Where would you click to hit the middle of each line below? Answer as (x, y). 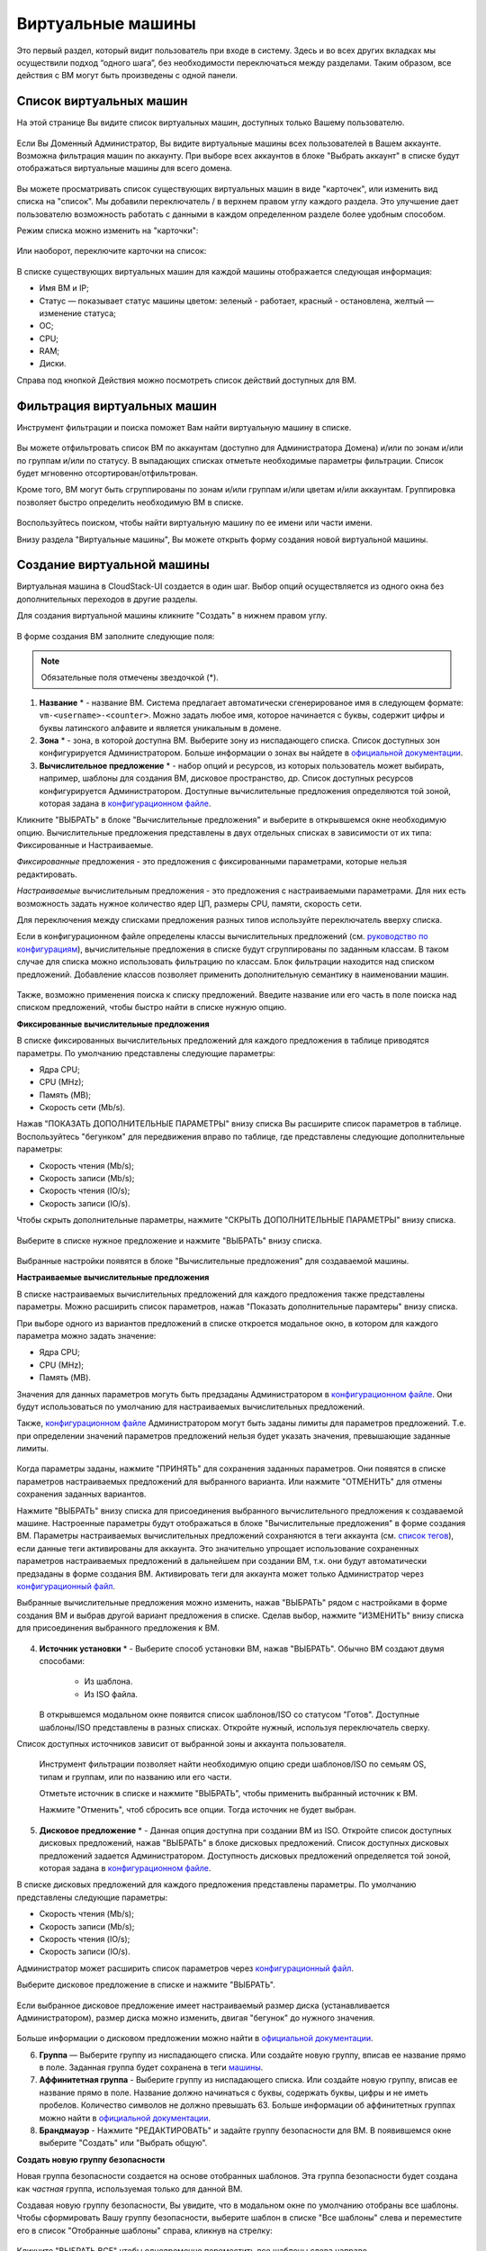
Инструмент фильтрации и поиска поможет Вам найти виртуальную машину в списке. (184, 427)
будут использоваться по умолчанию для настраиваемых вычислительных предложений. (191, 1406)
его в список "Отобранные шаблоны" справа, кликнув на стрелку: (145, 2230)
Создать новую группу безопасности (91, 2159)
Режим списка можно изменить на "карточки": (108, 231)
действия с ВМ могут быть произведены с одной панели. (127, 76)
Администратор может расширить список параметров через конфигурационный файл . (185, 1968)
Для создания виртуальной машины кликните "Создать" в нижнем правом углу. (172, 616)
